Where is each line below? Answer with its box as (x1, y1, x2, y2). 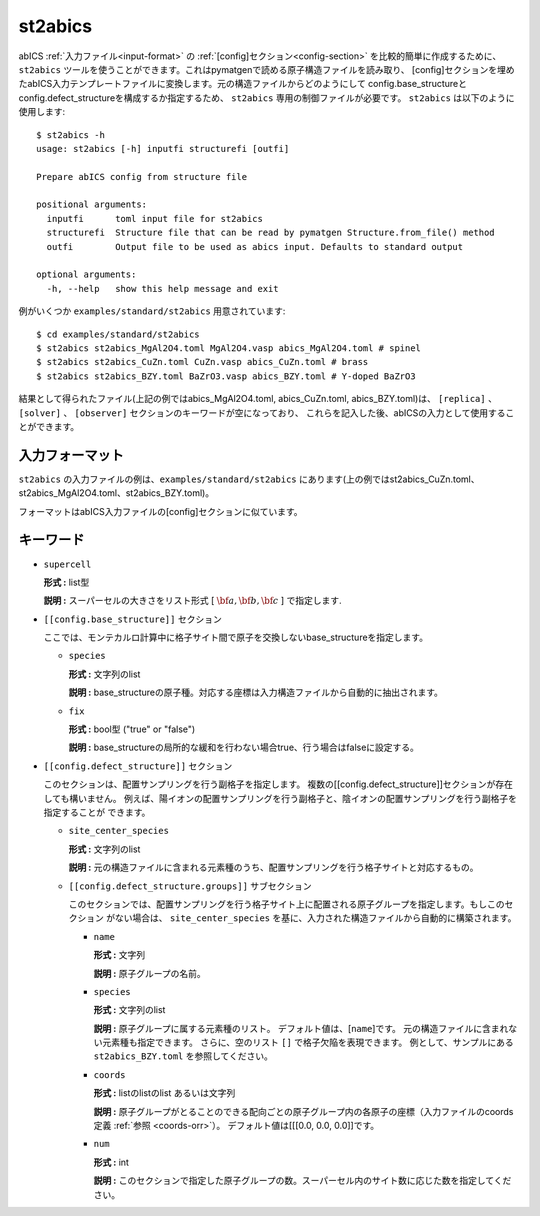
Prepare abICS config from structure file (36, 171, 248, 182)
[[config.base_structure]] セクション (43, 613, 222, 625)
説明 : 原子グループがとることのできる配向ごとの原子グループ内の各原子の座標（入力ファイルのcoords (93, 1105, 514, 1117)
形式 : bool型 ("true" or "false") (68, 723, 196, 735)
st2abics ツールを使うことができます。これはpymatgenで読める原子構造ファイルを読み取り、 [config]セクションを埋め (18, 63, 515, 75)
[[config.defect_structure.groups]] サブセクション (68, 880, 312, 892)
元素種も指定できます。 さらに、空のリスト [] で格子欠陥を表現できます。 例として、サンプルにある (101, 1036, 514, 1049)
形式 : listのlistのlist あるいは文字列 (93, 1087, 236, 1099)
